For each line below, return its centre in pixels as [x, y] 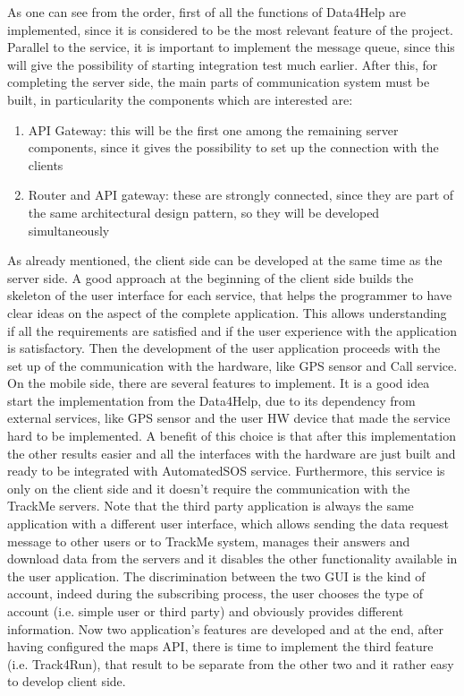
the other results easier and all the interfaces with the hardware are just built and [232, 453]
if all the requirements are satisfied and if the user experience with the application [232, 330]
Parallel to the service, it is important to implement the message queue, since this [231, 47]
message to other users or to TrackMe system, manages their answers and [209, 541]
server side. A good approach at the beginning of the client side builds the [211, 277]
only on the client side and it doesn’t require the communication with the [209, 488]
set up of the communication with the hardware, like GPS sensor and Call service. [232, 365]
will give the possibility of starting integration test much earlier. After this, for [223, 64]
